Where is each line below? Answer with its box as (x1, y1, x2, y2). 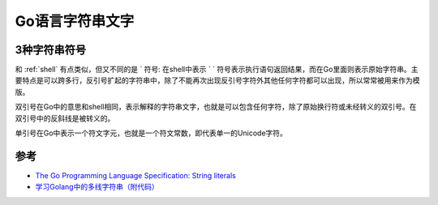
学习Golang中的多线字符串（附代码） (35, 182, 159, 192)
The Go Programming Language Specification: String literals (35, 170, 237, 180)
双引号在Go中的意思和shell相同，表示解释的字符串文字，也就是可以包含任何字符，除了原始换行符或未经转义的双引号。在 (15, 102, 417, 112)
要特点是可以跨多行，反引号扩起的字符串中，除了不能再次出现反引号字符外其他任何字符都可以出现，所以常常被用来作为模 (15, 75, 420, 85)
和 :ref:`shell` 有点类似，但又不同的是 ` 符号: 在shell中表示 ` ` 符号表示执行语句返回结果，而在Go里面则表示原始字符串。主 (15, 65, 419, 75)
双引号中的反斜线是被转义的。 (15, 113, 115, 123)
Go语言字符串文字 (15, 12, 135, 30)
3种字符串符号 (15, 43, 87, 57)
